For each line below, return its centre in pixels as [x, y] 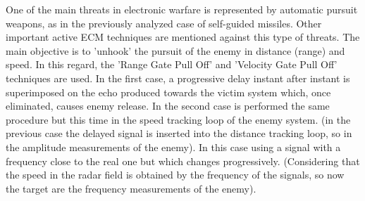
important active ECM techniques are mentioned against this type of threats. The [183, 37]
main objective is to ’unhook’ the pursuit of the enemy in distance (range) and [175, 50]
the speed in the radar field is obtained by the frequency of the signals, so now [175, 175]
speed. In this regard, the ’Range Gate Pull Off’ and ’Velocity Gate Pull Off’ [172, 64]
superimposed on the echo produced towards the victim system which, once [168, 92]
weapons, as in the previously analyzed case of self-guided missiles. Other [164, 23]
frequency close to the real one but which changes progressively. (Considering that [183, 161]
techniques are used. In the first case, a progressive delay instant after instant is [178, 78]
